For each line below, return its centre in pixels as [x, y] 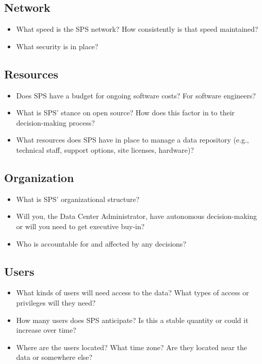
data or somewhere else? [54, 357]
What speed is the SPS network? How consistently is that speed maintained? [137, 29]
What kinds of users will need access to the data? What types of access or [133, 292]
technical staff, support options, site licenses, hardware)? [105, 149]
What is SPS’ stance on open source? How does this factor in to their [125, 113]
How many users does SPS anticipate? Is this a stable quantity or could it [132, 320]
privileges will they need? [56, 302]
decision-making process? [55, 122]
